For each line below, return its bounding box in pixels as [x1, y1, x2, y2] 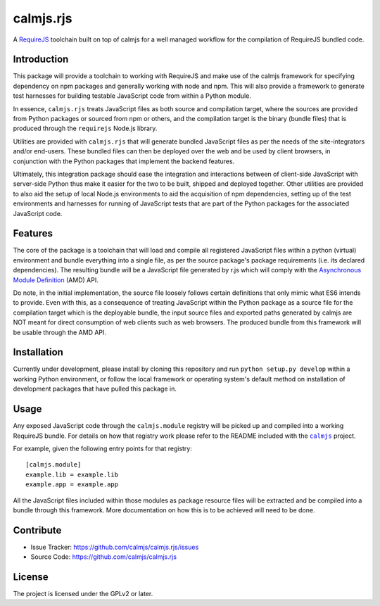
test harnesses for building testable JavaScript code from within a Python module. [13, 91, 251, 100]
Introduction [13, 53, 69, 65]
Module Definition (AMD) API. [13, 275, 99, 284]
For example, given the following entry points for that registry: [13, 444, 193, 453]
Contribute [13, 524, 62, 536]
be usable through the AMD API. [13, 328, 107, 336]
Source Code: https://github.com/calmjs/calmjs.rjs [30, 553, 177, 561]
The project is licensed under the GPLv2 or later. [13, 590, 153, 598]
